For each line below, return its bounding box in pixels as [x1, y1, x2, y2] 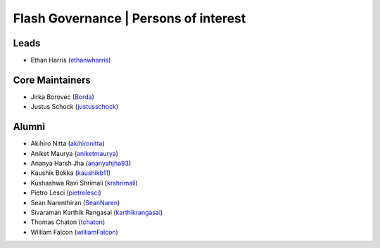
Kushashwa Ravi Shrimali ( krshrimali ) [30, 178, 138, 187]
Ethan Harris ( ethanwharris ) [30, 56, 111, 65]
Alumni [13, 121, 46, 133]
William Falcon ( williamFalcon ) [30, 228, 119, 236]
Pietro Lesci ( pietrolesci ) [30, 188, 101, 197]
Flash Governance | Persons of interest [13, 11, 246, 26]
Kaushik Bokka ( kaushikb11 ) [30, 169, 111, 177]
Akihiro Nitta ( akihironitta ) [30, 139, 105, 148]
